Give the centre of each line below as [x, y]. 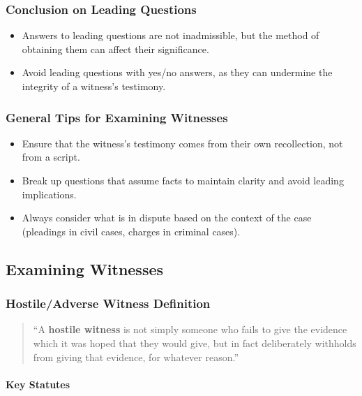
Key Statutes [38, 384]
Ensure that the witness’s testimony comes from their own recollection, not [182, 143]
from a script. [51, 157]
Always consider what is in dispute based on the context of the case [167, 218]
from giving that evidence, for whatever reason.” [136, 357]
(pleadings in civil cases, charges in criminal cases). [131, 231]
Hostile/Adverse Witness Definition [108, 303]
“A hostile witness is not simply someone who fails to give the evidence [190, 329]
